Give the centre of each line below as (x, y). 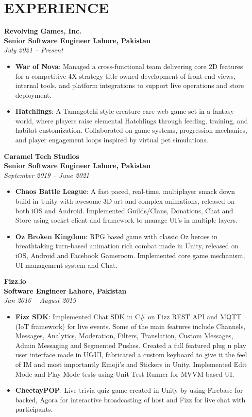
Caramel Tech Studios (42, 156)
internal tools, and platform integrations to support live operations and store (130, 85)
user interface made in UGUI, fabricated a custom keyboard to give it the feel (131, 355)
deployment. (34, 95)
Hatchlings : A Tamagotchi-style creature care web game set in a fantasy (125, 111)
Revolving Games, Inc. (43, 31)
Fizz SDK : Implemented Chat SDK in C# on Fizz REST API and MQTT (128, 316)
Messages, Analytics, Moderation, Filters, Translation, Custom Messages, (124, 336)
